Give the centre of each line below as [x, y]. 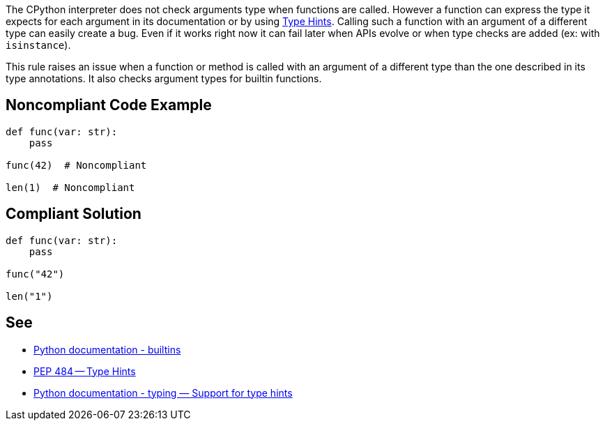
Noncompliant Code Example [109, 105]
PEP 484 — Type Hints [85, 371]
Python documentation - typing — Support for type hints [163, 393]
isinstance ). [38, 45]
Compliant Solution [74, 214]
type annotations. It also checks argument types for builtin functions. [164, 78]
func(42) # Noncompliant [76, 165]
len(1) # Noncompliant [70, 187]
